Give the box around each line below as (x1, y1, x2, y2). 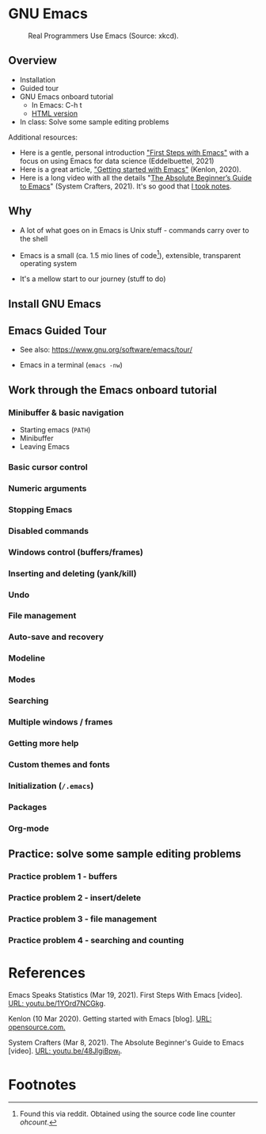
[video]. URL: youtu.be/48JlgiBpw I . (8, 1046, 123, 1057)
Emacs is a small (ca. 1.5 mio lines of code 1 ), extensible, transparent (19, 249, 241, 260)
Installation (19, 74, 56, 84)
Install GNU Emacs (8, 297, 101, 310)
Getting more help (8, 738, 79, 749)
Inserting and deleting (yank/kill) (8, 568, 137, 579)
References (8, 964, 85, 982)
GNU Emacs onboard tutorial (19, 92, 113, 101)
